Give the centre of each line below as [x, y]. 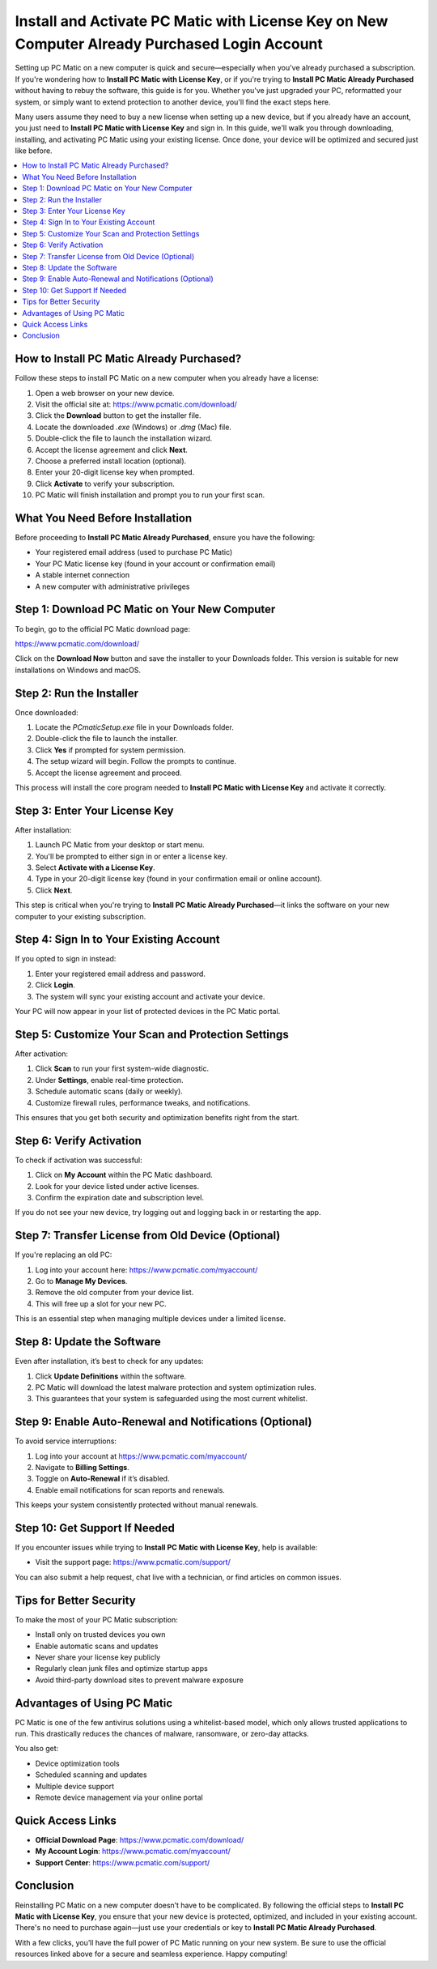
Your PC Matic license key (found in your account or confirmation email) [155, 564]
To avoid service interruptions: [66, 1441]
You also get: [37, 1749]
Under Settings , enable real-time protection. [109, 1080]
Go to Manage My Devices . [81, 1281]
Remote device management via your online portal [119, 1797]
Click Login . [55, 985]
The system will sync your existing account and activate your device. [150, 996]
